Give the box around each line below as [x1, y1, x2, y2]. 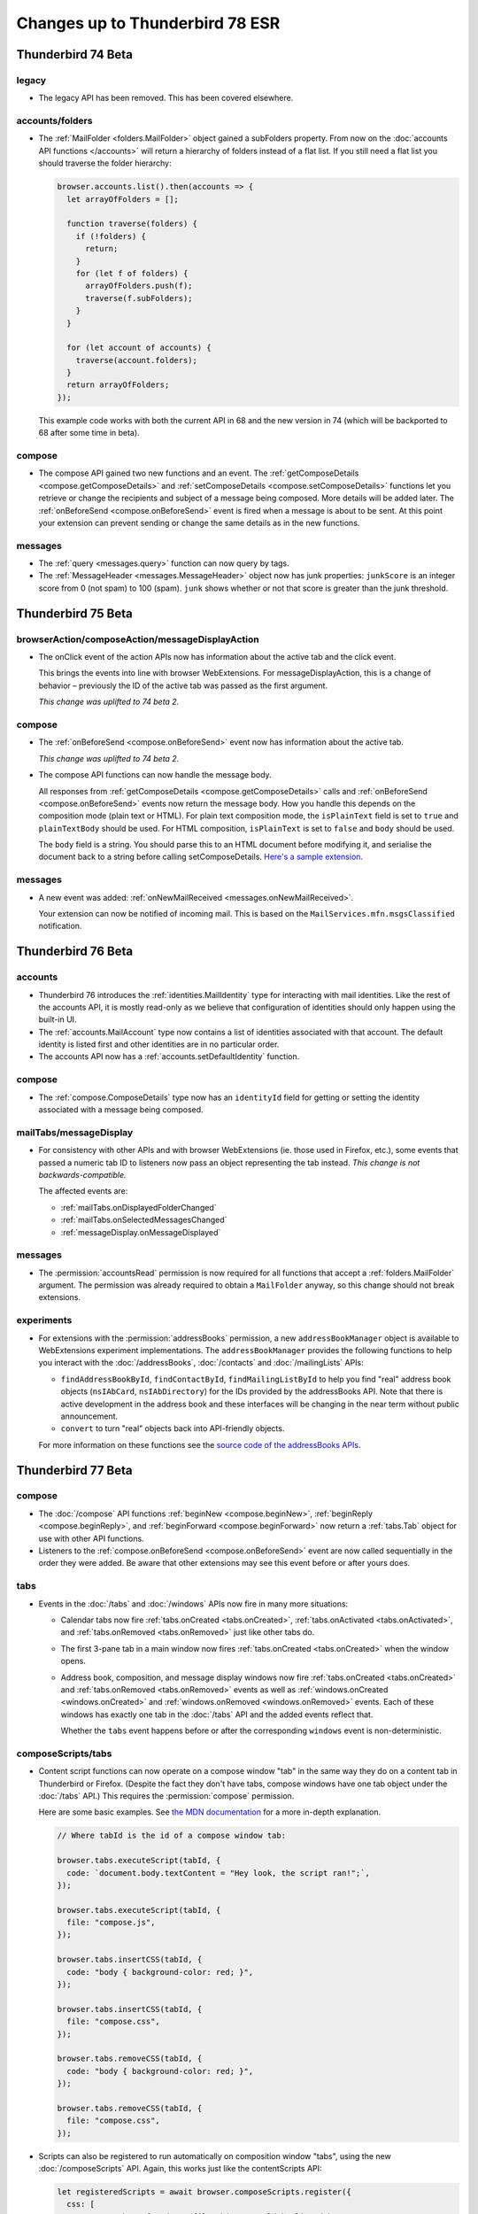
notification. [38, 921, 82, 932]
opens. [60, 1656, 86, 1667]
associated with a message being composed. [38, 1104, 204, 1115]
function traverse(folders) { [66, 219, 198, 229]
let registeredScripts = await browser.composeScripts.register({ [57, 2187, 351, 2197]
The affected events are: [38, 1186, 128, 1196]
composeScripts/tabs [16, 1747, 112, 1760]
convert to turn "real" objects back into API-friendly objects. [60, 1423, 285, 1434]
